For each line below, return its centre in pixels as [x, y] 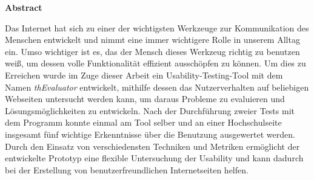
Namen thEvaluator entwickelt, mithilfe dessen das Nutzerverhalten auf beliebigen [157, 87]
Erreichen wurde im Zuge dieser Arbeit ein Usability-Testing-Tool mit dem [144, 75]
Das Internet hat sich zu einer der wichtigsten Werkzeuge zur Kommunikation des [157, 27]
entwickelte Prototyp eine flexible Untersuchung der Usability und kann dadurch [154, 158]
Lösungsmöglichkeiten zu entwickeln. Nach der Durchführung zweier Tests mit [150, 110]
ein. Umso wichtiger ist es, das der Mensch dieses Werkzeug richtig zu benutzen [152, 51]
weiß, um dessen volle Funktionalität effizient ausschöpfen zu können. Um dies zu [155, 63]
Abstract [24, 7]
